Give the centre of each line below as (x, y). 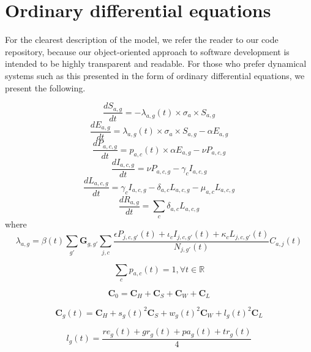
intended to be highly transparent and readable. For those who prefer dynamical (156, 63)
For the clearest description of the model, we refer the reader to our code (142, 40)
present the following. (45, 87)
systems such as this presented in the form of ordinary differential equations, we (155, 75)
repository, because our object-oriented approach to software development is (147, 51)
